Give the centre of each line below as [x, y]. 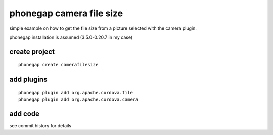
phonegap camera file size [66, 13]
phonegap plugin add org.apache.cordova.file [76, 92]
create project [32, 52]
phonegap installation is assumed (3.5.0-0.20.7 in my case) [71, 37]
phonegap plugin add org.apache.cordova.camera [78, 100]
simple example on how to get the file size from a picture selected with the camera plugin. [103, 28]
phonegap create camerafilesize [58, 65]
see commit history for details [40, 126]
